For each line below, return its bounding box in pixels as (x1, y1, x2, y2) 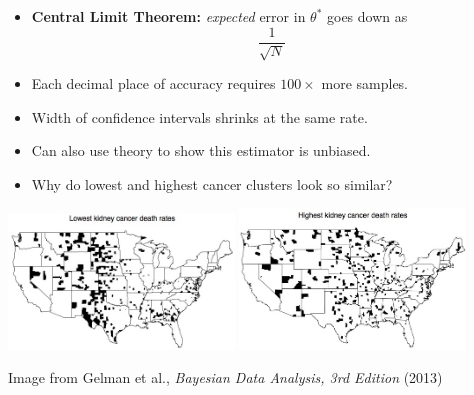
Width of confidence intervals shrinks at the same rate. (31, 106, 368, 127)
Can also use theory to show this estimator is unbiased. (31, 140, 371, 161)
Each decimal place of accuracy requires (31, 73, 276, 94)
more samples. (321, 73, 409, 94)
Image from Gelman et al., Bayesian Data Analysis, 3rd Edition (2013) (8, 367, 443, 388)
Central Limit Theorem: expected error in (31, 6, 306, 26)
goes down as (327, 6, 408, 26)
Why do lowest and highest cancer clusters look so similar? (31, 173, 393, 194)
